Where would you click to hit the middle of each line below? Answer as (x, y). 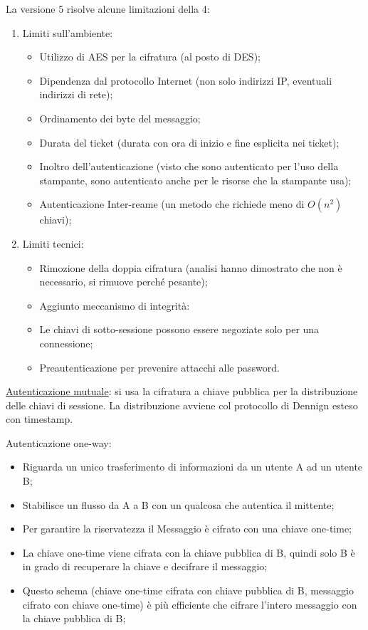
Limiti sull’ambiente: (68, 32)
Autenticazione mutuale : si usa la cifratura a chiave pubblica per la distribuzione (182, 391)
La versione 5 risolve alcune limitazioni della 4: (108, 9)
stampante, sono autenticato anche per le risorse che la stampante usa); (195, 180)
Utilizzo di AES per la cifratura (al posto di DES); (150, 57)
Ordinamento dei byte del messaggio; (120, 118)
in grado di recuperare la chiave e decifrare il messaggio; (145, 566)
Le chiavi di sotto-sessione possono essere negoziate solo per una (179, 329)
